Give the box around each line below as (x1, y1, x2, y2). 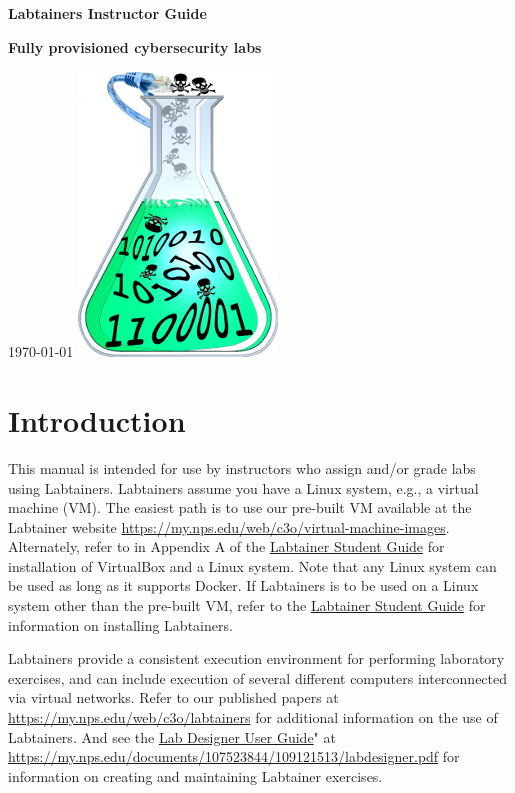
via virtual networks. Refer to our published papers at (8, 687, 339, 708)
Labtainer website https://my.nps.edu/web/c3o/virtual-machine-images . (8, 516, 450, 537)
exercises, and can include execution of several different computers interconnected (8, 667, 508, 688)
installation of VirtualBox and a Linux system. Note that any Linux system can (8, 555, 497, 576)
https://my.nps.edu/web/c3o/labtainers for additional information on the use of (8, 707, 498, 728)
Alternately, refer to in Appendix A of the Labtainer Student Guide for (8, 536, 445, 557)
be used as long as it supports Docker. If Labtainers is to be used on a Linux (8, 575, 479, 596)
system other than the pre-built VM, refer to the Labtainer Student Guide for (8, 595, 486, 616)
